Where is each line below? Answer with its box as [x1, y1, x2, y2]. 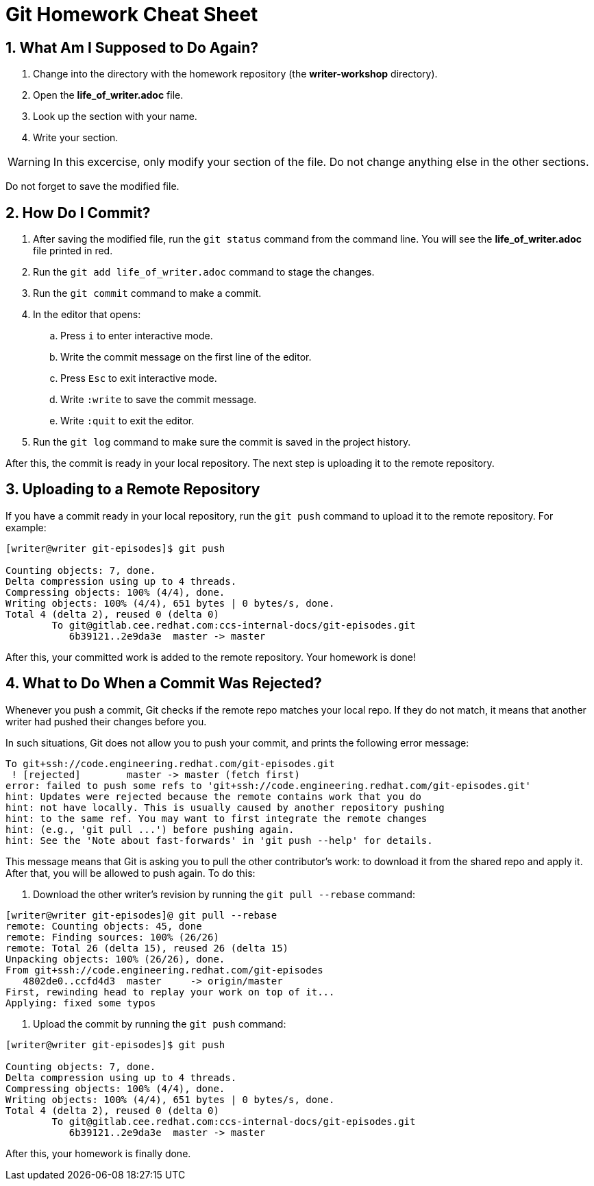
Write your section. [33, 132, 119, 144]
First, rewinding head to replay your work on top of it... [5, 986, 335, 997]
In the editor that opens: [33, 308, 141, 321]
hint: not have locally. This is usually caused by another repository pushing [5, 801, 445, 813]
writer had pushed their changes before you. [5, 715, 207, 727]
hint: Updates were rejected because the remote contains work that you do [5, 790, 421, 802]
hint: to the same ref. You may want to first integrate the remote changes [5, 812, 428, 824]
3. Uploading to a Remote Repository [5, 481, 260, 498]
